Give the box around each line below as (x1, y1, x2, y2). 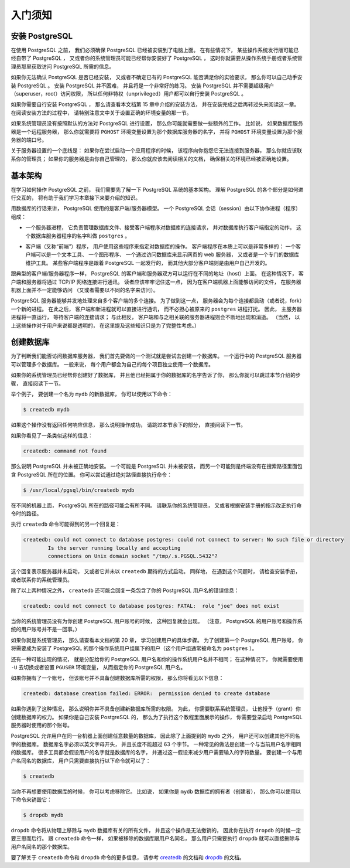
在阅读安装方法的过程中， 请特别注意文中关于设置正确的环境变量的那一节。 (11, 109, 192, 116)
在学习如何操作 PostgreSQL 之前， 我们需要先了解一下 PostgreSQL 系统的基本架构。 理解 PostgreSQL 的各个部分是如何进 (11, 186, 304, 193)
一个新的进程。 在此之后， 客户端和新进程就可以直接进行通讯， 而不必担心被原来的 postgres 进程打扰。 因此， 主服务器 (11, 305, 302, 312)
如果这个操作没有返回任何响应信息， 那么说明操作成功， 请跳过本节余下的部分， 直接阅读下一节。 (11, 421, 246, 428)
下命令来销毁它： (11, 796, 52, 803)
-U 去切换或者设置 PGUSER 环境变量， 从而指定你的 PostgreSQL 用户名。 (11, 663, 186, 670)
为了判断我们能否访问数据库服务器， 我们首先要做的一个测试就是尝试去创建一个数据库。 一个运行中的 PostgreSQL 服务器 (11, 352, 302, 360)
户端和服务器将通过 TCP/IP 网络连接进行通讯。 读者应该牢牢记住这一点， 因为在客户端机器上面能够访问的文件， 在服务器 (11, 278, 301, 285)
